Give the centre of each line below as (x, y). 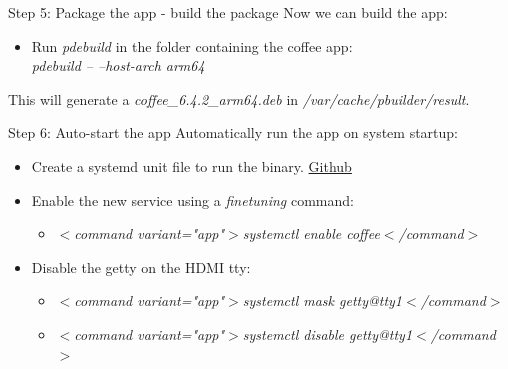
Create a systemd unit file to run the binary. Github (191, 165)
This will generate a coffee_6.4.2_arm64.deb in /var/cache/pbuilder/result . (239, 98)
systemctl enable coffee (311, 233)
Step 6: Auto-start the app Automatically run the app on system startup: (233, 132)
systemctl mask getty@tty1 (322, 300)
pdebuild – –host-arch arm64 (118, 65)
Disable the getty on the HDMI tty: (141, 266)
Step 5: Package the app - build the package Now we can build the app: (228, 12)
